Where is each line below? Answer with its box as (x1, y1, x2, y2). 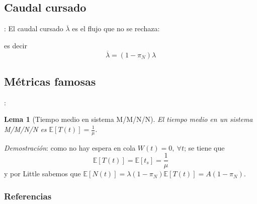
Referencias (4, 190, 52, 202)
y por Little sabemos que (4, 168, 81, 179)
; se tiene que (184, 142, 225, 153)
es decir (4, 40, 27, 50)
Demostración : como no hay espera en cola (4, 142, 136, 153)
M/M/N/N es (4, 124, 47, 134)
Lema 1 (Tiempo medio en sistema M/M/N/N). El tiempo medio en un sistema (4, 114, 253, 124)
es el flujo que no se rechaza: (72, 23, 160, 34)
